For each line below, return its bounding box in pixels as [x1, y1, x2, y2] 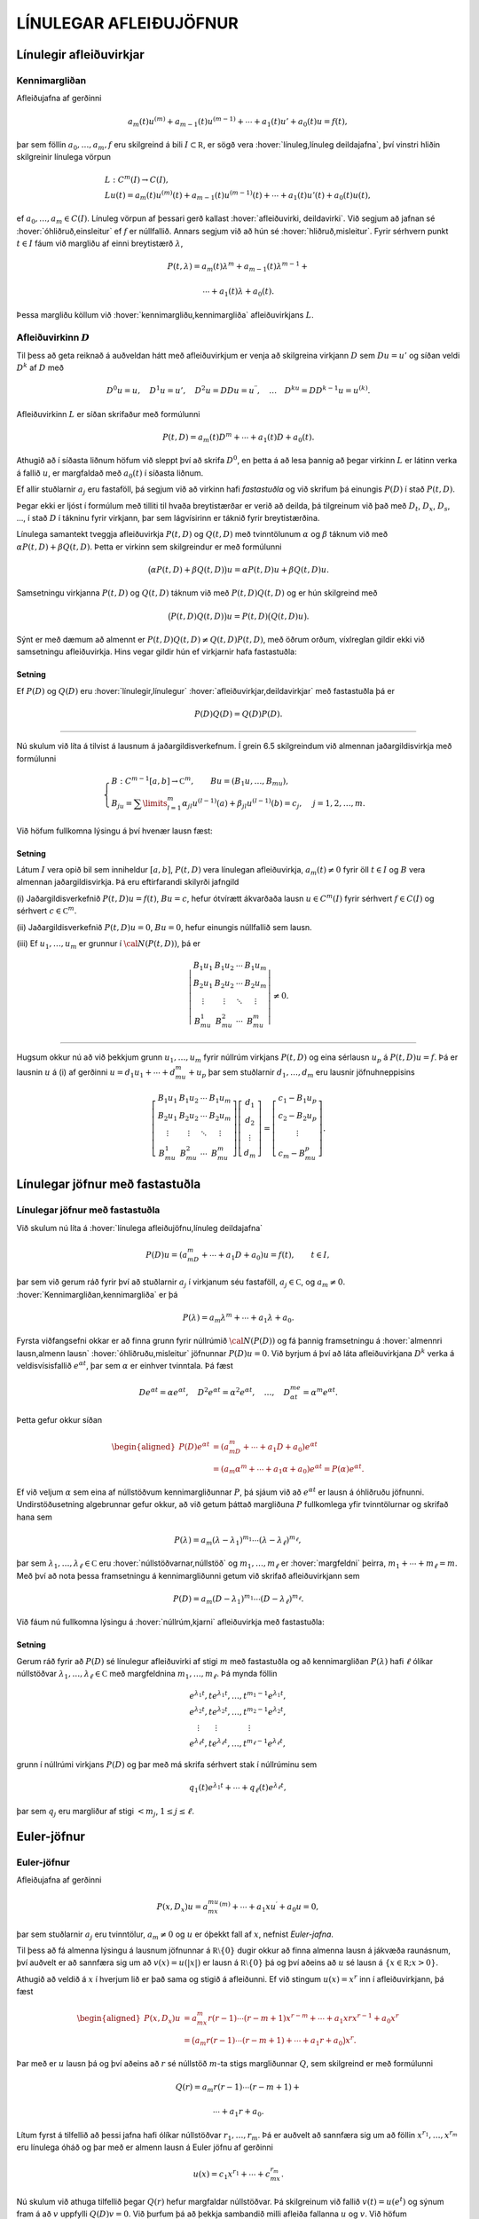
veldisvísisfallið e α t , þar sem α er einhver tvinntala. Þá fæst [16, 1359, 234, 1371]
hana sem [16, 1512, 53, 1522]
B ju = [111, 799, 133, 810]
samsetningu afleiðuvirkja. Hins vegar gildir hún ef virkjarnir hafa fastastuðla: [16, 646, 297, 657]
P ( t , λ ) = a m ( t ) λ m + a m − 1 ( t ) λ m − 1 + [167, 260, 309, 274]
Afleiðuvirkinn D [16, 331, 90, 344]
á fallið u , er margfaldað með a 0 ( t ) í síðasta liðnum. [16, 467, 204, 480]
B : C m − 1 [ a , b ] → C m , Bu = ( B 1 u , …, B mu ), [111, 774, 288, 788]
